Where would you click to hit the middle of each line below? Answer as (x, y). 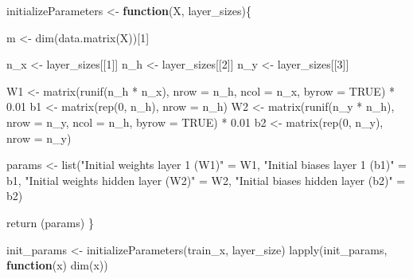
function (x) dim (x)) (57, 265)
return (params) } (50, 222)
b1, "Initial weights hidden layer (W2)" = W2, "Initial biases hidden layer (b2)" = (206, 180)
